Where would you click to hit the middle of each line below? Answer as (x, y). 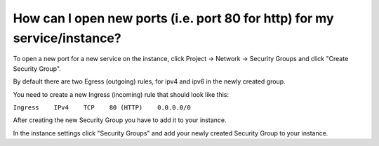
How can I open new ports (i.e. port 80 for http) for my (173, 18)
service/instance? (67, 38)
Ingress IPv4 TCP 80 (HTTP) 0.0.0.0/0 (102, 107)
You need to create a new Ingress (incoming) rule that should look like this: (121, 94)
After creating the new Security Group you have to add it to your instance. (120, 120)
